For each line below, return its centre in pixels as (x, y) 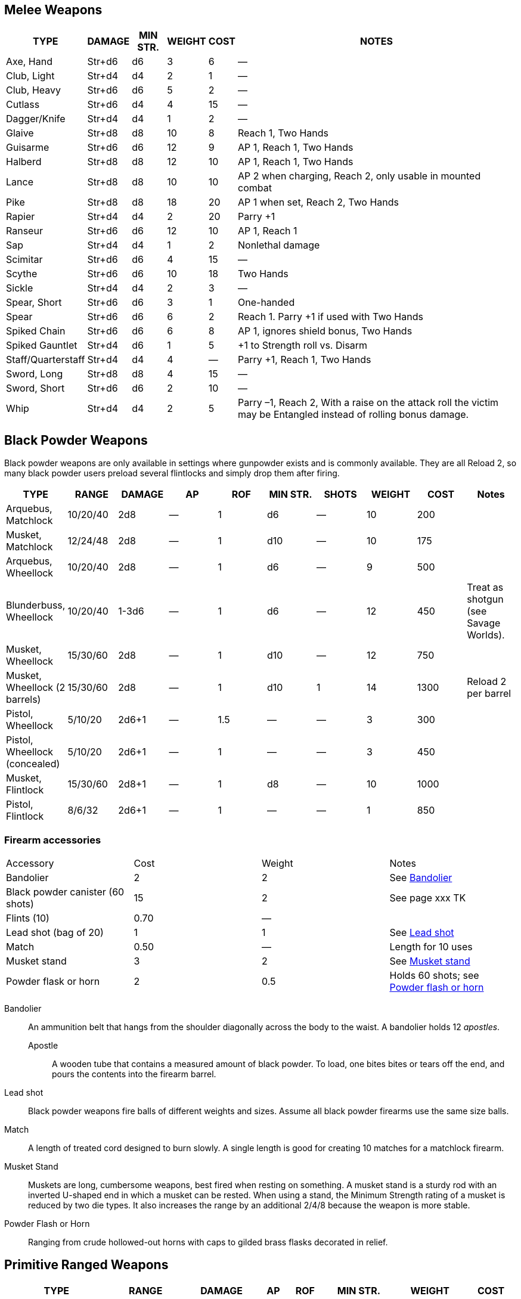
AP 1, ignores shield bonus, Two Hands (325, 331)
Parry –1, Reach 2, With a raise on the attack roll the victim (368, 403)
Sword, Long (35, 374)
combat (255, 188)
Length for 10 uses (431, 947)
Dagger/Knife (36, 119)
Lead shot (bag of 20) (55, 933)
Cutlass (23, 105)
